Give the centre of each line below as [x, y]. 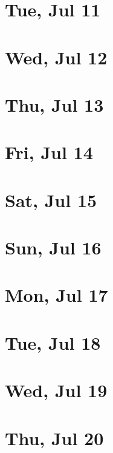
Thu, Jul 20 [54, 438]
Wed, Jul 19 [56, 390]
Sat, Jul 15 [51, 199]
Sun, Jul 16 [53, 247]
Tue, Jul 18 [53, 342]
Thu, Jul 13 [54, 104]
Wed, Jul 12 [56, 57]
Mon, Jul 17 [56, 295]
